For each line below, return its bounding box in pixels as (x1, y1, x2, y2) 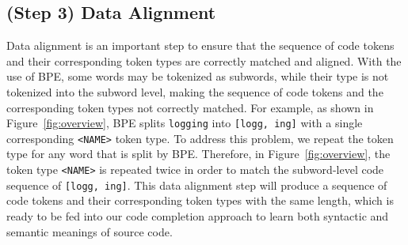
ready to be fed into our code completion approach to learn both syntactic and (6, 207, 389, 224)
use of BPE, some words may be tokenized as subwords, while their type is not (6, 68, 389, 85)
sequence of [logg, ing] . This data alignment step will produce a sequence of (6, 176, 387, 193)
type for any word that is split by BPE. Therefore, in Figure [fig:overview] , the (6, 145, 391, 162)
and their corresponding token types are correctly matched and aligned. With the (6, 52, 402, 69)
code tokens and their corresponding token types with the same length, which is (6, 192, 394, 209)
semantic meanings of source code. (6, 223, 173, 239)
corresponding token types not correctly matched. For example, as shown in (6, 99, 374, 115)
